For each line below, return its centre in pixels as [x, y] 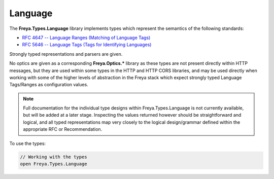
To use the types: [27, 143]
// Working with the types [54, 157]
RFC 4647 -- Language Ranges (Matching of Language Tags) [86, 38]
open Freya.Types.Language [54, 164]
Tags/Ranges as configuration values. [49, 85]
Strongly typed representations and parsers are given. [66, 54]
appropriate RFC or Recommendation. [63, 129]
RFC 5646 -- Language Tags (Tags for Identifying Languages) [87, 45]
